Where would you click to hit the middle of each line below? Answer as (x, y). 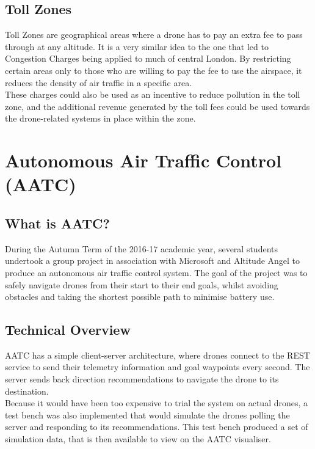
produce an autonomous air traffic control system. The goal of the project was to (156, 272)
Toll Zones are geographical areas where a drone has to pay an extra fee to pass (154, 35)
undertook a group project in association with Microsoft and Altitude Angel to (153, 261)
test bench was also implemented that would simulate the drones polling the (147, 414)
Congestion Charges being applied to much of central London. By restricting (148, 58)
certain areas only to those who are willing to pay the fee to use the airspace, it (154, 70)
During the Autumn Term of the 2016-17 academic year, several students (141, 248)
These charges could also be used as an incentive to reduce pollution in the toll (153, 94)
